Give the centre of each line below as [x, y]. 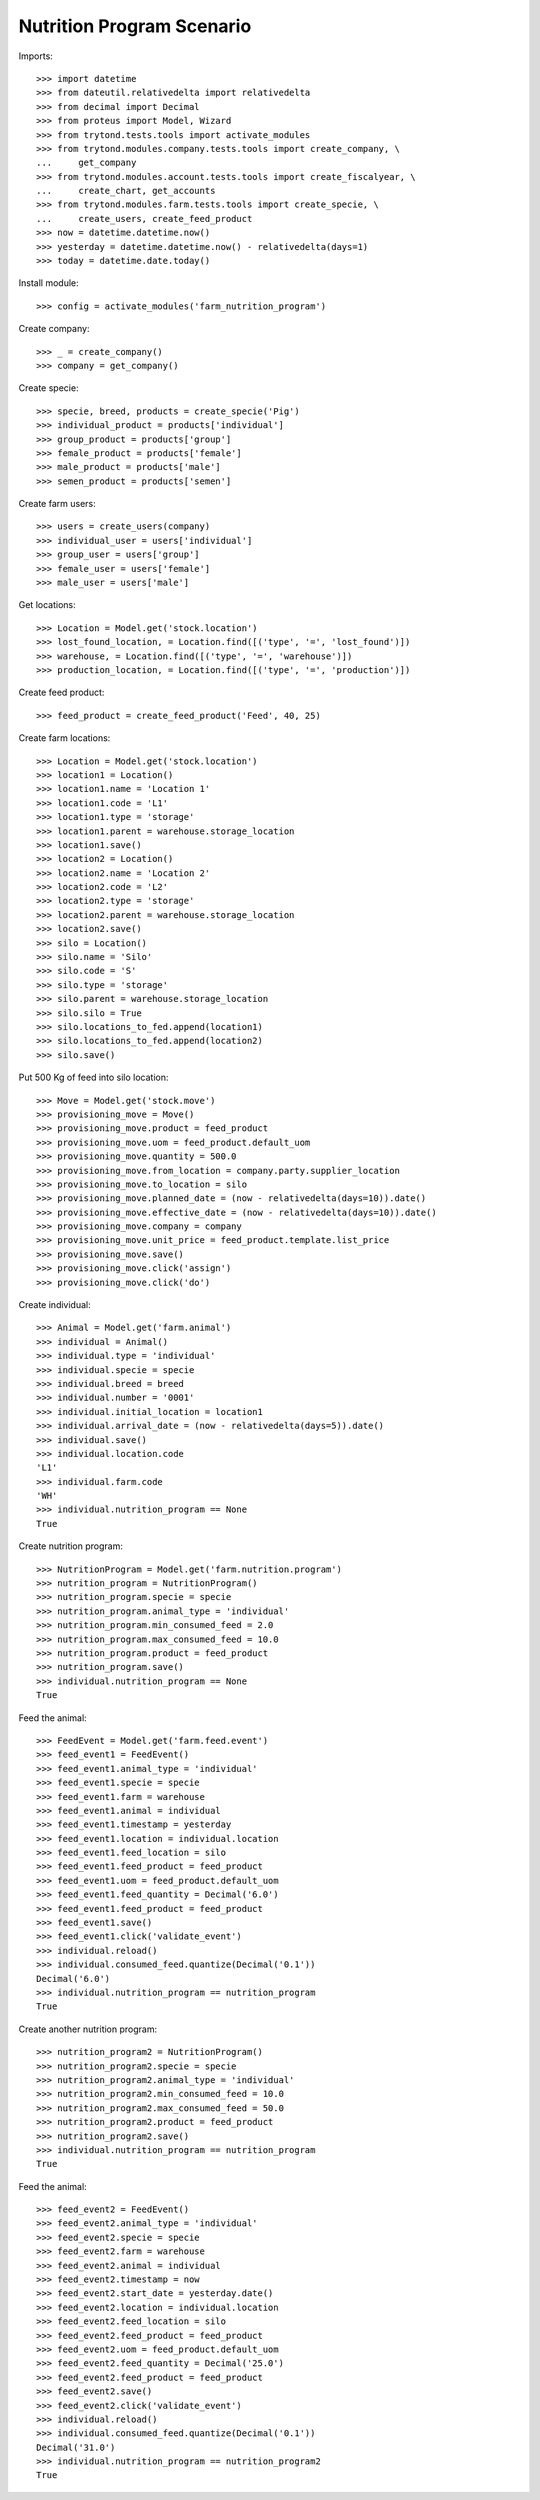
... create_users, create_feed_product [144, 218]
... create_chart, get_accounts [126, 191]
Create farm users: [57, 504]
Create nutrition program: [71, 1546]
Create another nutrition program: [88, 2029]
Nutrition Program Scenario [135, 26]
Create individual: [54, 1305]
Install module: [48, 283]
